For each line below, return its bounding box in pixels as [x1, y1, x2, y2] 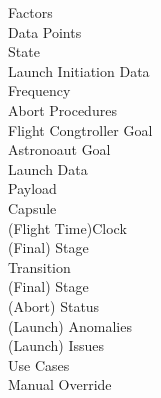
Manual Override [8, 374, 112, 395]
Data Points [8, 21, 82, 42]
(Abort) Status [8, 295, 100, 316]
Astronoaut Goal [8, 139, 111, 160]
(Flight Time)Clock [8, 217, 127, 238]
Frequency [8, 80, 71, 101]
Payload [8, 178, 57, 199]
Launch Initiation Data [8, 60, 150, 81]
